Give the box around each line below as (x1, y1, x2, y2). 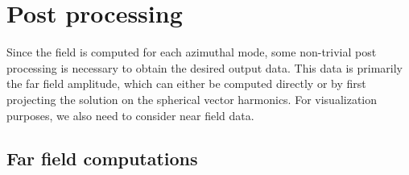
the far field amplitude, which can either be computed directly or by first (6, 75, 366, 92)
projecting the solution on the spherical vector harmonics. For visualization (6, 90, 378, 107)
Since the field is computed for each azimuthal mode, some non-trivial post (6, 44, 377, 60)
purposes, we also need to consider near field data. (6, 106, 254, 123)
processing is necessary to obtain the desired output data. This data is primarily (6, 59, 403, 76)
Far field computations (6, 146, 198, 171)
